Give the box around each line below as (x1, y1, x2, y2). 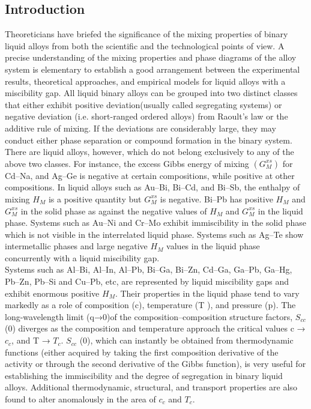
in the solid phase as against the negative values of (20, 204, 207, 217)
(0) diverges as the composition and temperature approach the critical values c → (5, 322, 306, 335)
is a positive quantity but (48, 192, 142, 205)
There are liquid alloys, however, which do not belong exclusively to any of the (5, 145, 294, 158)
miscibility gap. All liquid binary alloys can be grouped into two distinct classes (5, 86, 298, 99)
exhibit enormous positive (5, 286, 100, 299)
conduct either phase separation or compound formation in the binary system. (5, 133, 292, 146)
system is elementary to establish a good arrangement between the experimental (5, 62, 300, 75)
